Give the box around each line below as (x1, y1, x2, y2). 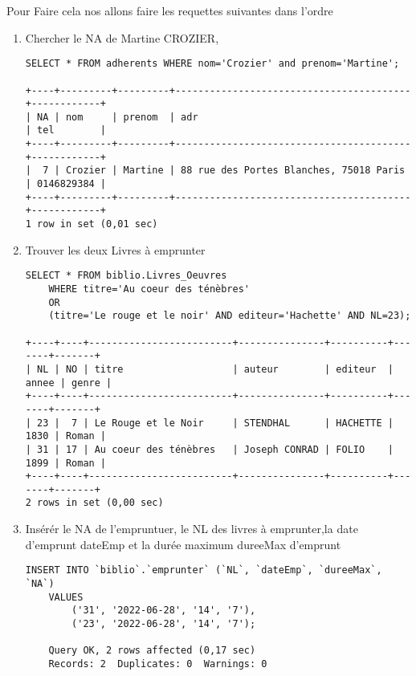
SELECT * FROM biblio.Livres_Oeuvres (25, 270, 227, 282)
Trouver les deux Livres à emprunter (25, 241, 206, 258)
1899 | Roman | (25, 457, 107, 469)
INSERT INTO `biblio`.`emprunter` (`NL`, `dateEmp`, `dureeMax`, (25, 564, 382, 576)
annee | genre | (25, 377, 112, 389)
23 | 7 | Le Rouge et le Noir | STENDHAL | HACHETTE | (37, 417, 394, 429)
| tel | (25, 124, 107, 136)
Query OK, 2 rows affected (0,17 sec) (48, 645, 256, 657)
